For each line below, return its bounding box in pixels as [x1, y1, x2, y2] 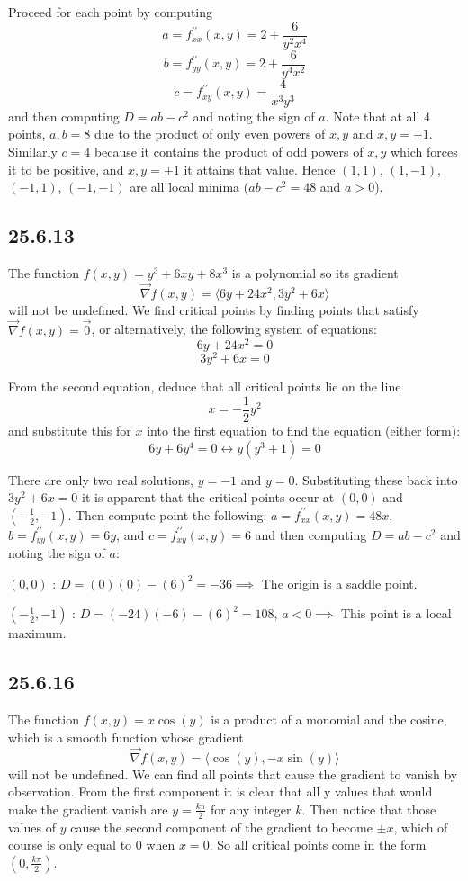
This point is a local [341, 604, 452, 623]
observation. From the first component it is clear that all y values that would [8, 782, 433, 801]
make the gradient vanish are [8, 799, 168, 818]
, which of [393, 817, 448, 836]
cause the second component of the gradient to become [70, 817, 373, 836]
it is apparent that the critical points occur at [82, 488, 335, 507]
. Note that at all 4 [325, 106, 430, 125]
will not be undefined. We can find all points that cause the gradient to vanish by [8, 764, 458, 783]
